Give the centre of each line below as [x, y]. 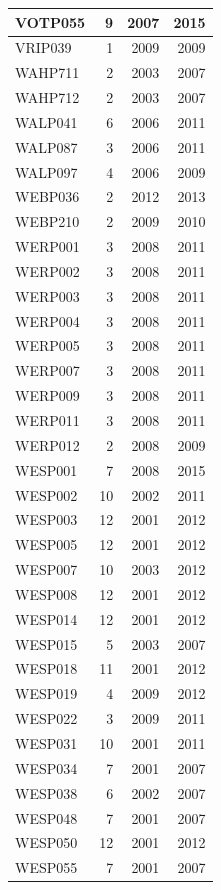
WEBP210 [47, 221]
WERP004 [47, 320]
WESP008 [46, 593]
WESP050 [46, 842]
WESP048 [46, 817]
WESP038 [46, 792]
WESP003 [46, 519]
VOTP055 [50, 21]
